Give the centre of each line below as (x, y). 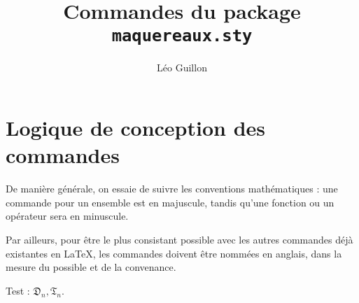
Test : (18, 290)
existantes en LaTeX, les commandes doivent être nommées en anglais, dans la (174, 253)
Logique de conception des (136, 128)
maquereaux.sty (182, 36)
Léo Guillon (182, 68)
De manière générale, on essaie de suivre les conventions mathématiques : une (172, 189)
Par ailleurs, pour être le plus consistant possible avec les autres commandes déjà (179, 239)
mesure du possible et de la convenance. (91, 267)
